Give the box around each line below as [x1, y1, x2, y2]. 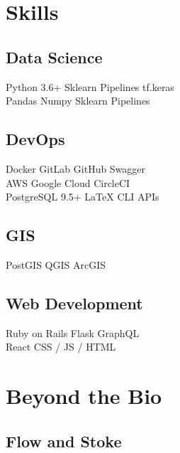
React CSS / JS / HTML [6, 339, 116, 354]
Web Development [6, 292, 143, 314]
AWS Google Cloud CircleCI [6, 175, 130, 190]
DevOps [6, 128, 65, 150]
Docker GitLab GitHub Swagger [6, 161, 146, 176]
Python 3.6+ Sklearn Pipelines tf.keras [6, 79, 174, 94]
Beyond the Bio [6, 381, 162, 410]
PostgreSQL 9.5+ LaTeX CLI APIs [6, 189, 159, 204]
